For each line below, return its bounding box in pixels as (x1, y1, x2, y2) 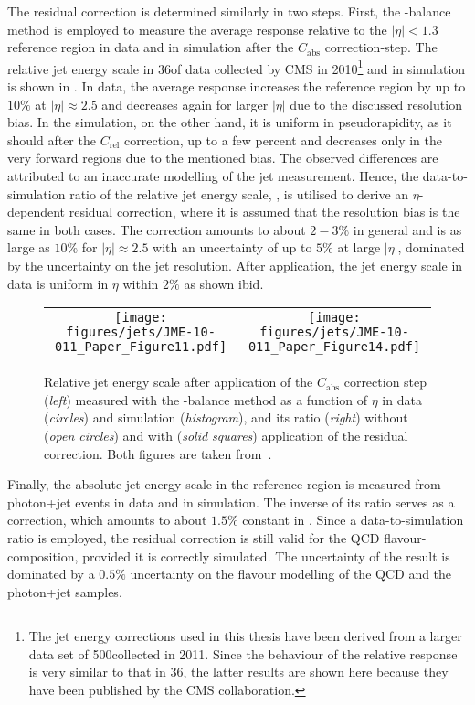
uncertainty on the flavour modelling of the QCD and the (130, 564, 452, 583)
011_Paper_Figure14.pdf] (248, 339, 421, 355)
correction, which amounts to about (7, 510, 207, 529)
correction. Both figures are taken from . (44, 443, 272, 463)
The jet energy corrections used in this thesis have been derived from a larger (28, 626, 462, 646)
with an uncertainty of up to (153, 238, 312, 257)
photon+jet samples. (7, 582, 122, 601)
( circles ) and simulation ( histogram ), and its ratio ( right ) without (44, 408, 408, 427)
